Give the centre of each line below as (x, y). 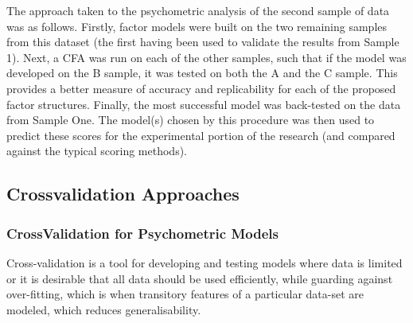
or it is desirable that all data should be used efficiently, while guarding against (200, 278)
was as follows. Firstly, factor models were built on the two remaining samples (197, 26)
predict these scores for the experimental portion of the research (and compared (201, 135)
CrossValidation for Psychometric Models (142, 233)
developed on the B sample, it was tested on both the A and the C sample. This (202, 73)
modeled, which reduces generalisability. (104, 309)
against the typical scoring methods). (97, 151)
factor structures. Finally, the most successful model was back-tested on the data (204, 104)
